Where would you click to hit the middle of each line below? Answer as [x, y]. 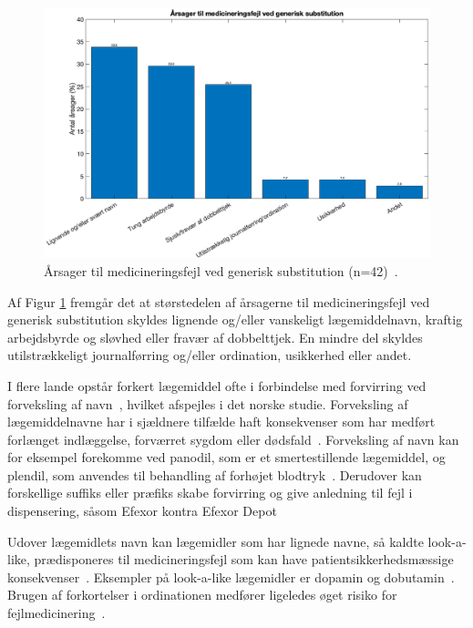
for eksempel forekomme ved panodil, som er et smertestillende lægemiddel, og [226, 457]
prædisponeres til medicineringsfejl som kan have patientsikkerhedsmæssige [244, 559]
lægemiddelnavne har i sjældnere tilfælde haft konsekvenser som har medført [221, 422]
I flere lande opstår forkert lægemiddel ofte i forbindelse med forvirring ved [217, 385]
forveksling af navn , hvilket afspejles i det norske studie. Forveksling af [208, 403]
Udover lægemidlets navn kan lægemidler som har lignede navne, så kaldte [216, 541]
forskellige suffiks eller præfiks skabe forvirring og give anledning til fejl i [210, 493]
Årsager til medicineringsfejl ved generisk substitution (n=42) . [221, 270]
